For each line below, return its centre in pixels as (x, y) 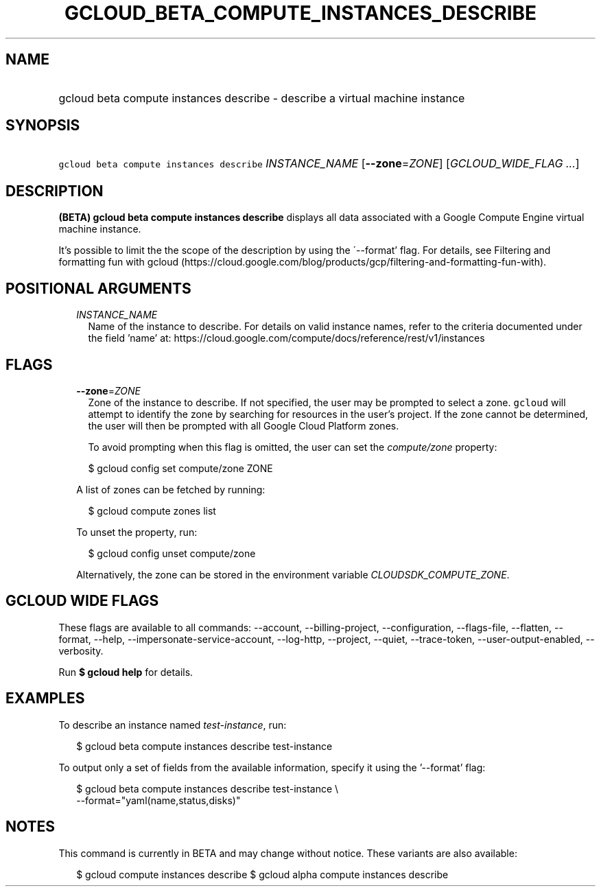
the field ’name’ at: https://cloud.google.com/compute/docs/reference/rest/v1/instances (286, 338)
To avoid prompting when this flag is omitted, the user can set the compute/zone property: (293, 447)
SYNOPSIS (43, 126)
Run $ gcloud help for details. (126, 672)
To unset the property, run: (137, 532)
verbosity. (81, 650)
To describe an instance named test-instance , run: (173, 725)
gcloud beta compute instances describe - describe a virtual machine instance (262, 98)
